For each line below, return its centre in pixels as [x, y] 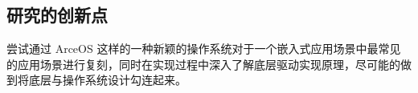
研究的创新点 [57, 15]
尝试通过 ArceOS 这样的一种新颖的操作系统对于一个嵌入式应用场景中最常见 [204, 49]
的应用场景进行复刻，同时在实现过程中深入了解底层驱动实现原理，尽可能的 [203, 64]
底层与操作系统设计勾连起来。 [107, 80]
